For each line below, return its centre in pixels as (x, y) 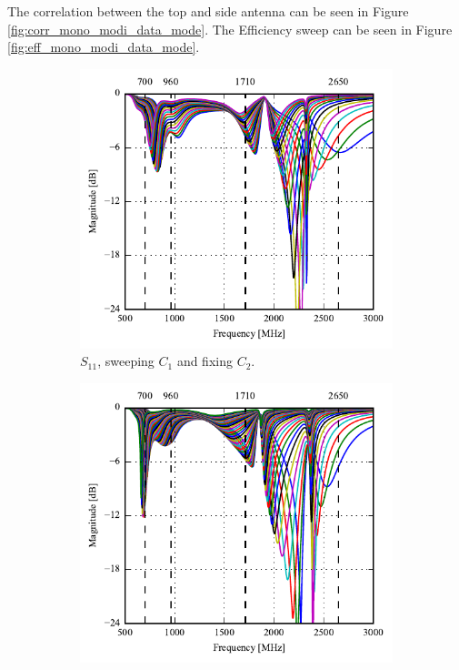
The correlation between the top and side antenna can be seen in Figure (208, 11)
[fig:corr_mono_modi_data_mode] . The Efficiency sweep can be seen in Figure (230, 29)
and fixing (205, 361)
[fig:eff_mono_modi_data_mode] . (104, 47)
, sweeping (126, 361)
